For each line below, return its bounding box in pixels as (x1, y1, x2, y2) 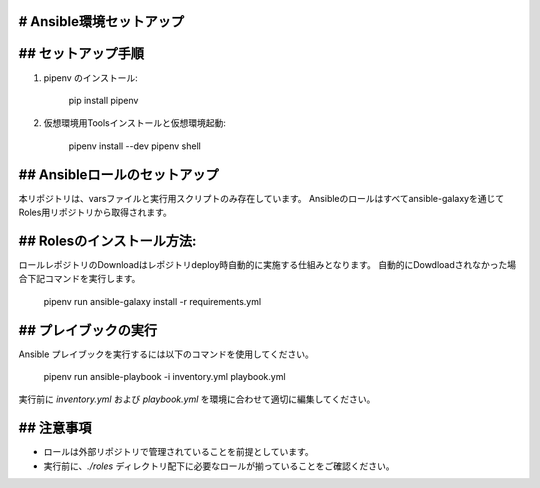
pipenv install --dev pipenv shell (68, 140, 202, 152)
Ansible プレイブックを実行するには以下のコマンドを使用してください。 (18, 348, 314, 360)
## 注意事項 (18, 420, 92, 437)
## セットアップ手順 (18, 45, 145, 62)
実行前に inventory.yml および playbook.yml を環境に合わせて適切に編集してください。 (18, 393, 376, 405)
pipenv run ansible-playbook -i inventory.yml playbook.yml (43, 370, 286, 382)
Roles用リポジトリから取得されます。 (18, 206, 172, 218)
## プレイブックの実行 (18, 321, 158, 339)
